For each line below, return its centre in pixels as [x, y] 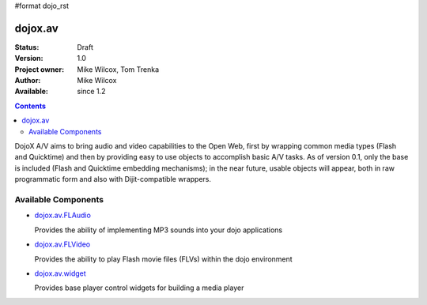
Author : [28, 81]
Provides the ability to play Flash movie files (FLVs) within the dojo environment [163, 259]
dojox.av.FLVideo [62, 244]
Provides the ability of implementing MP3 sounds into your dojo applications [159, 230]
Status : [27, 47]
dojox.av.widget [60, 273]
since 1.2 [91, 92]
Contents [30, 106]
